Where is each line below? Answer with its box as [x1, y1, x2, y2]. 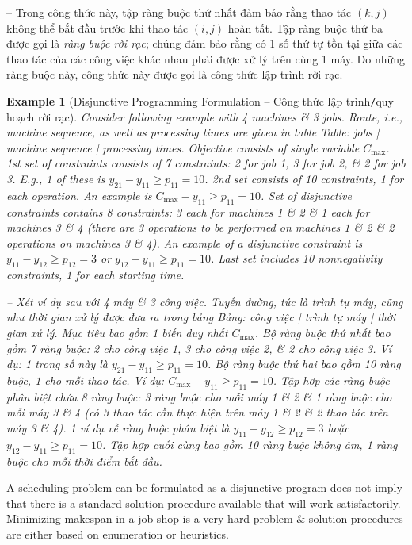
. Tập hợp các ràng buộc [273, 371, 390, 388]
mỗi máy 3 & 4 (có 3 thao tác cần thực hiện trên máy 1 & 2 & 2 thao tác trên [6, 404, 388, 420]
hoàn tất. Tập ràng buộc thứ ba [227, 19, 383, 36]
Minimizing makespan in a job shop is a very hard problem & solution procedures [6, 510, 403, 527]
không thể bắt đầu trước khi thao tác [6, 19, 189, 36]
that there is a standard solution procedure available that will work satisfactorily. [6, 494, 401, 511]
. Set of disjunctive [261, 186, 352, 203]
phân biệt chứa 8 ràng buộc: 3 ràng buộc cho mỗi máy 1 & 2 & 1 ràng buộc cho [6, 388, 392, 405]
